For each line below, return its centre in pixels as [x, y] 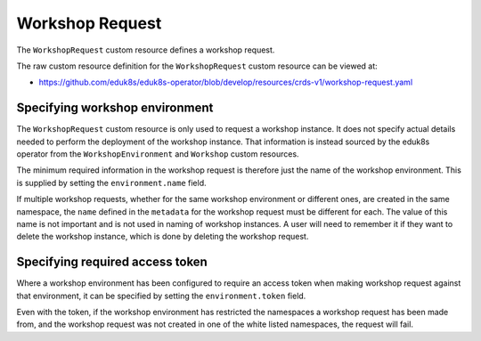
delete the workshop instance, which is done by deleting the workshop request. [163, 237]
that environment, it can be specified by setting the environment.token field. [161, 296]
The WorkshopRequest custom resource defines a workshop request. [146, 50]
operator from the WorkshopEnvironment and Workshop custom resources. [158, 154]
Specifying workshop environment [115, 108]
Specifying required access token [112, 262]
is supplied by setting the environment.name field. [111, 183]
